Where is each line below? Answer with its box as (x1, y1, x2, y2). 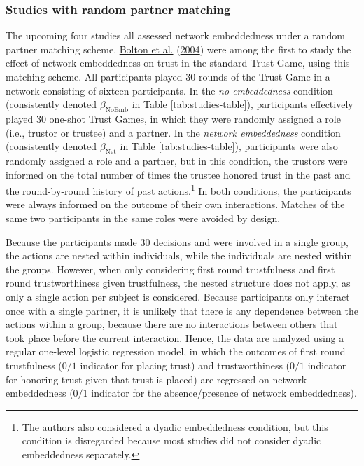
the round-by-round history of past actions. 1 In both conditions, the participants (6, 181, 351, 198)
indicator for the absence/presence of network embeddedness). (91, 385, 357, 400)
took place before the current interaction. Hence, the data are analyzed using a (6, 330, 344, 345)
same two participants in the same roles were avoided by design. (6, 211, 281, 225)
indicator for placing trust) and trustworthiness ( (80, 357, 290, 372)
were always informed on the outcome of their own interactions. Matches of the (6, 197, 345, 212)
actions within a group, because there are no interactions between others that (6, 317, 338, 331)
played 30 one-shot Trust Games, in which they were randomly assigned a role (6, 111, 341, 125)
